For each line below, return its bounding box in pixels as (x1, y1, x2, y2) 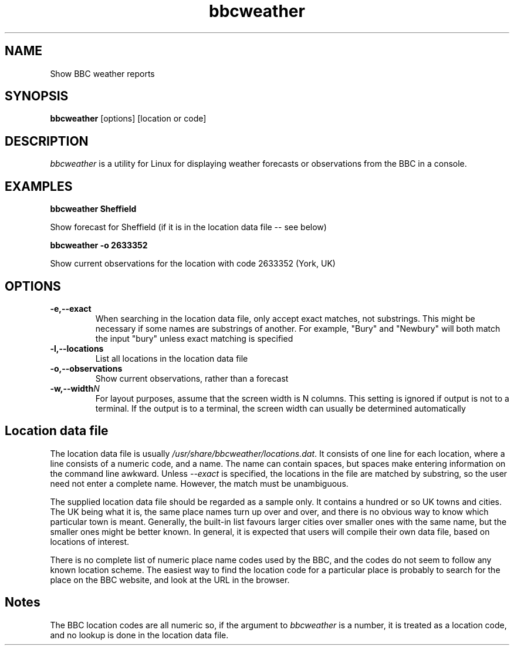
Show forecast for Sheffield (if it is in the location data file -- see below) (50, 222, 327, 233)
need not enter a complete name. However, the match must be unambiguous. (50, 478, 349, 489)
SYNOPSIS (5, 89, 69, 104)
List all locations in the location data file (95, 353, 248, 363)
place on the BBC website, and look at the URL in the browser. (50, 574, 290, 585)
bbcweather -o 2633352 (50, 240, 148, 251)
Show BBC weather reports (50, 68, 155, 79)
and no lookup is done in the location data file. (50, 629, 229, 640)
